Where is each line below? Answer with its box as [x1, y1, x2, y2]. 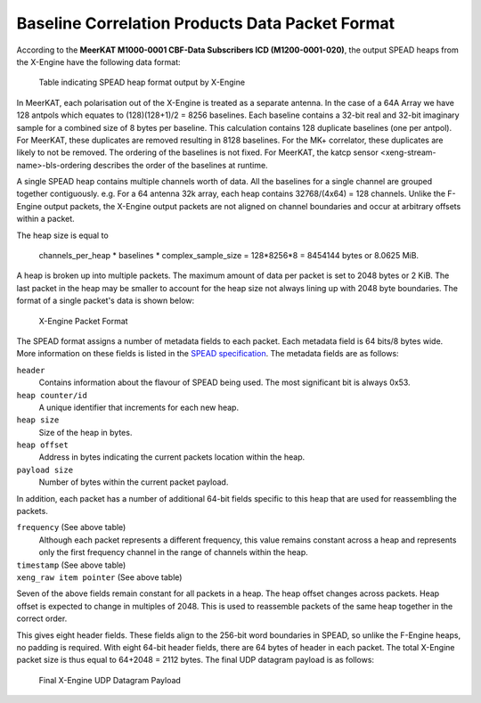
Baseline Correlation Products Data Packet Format [16, 13, 395, 33]
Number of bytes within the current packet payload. [38, 477, 229, 487]
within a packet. [16, 214, 75, 225]
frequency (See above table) [16, 522, 126, 533]
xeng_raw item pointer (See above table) [16, 572, 183, 583]
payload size [16, 464, 74, 475]
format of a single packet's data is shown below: [16, 295, 195, 307]
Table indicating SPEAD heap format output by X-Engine [38, 77, 245, 88]
